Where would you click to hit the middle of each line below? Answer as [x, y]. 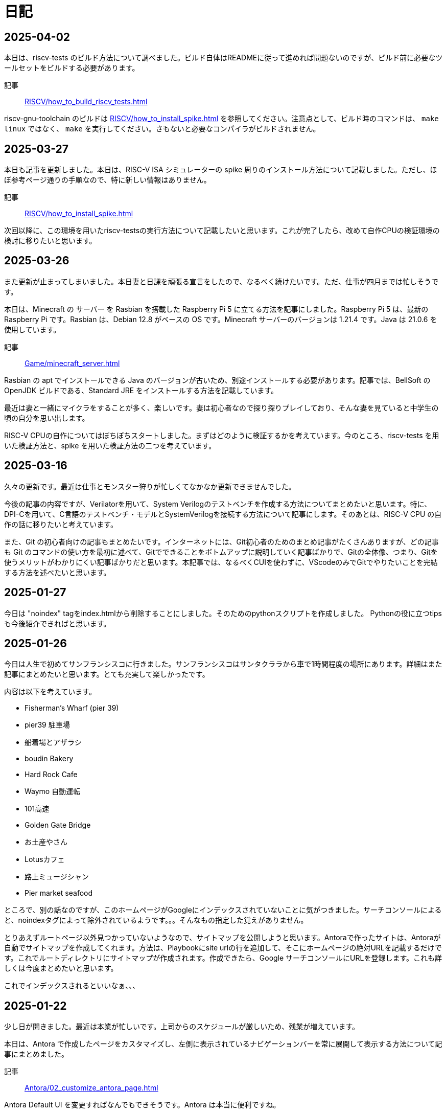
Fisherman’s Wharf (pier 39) [72, 708]
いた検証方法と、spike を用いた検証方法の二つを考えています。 [110, 445]
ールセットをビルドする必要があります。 [72, 68]
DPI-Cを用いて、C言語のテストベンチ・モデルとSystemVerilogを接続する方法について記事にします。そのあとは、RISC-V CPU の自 [223, 514]
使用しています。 [32, 329]
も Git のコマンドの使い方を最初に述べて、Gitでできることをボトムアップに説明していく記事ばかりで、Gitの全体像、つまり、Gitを [221, 552]
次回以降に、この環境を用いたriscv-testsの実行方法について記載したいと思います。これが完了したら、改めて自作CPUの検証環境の [222, 231]
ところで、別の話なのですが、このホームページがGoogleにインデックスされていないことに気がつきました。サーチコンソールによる [223, 910]
